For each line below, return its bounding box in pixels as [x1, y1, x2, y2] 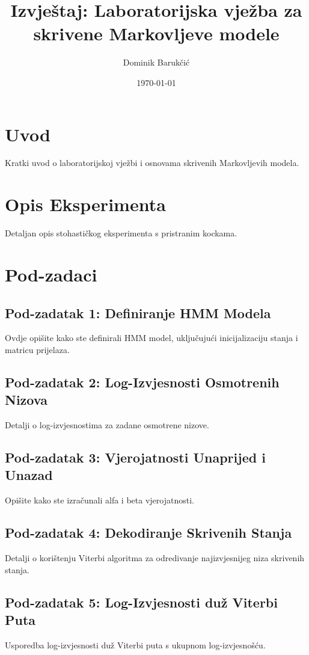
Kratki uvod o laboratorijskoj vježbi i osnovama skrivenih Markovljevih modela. [5, 156, 299, 169]
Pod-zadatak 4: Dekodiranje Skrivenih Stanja [5, 523, 292, 542]
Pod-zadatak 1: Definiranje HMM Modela [5, 303, 271, 322]
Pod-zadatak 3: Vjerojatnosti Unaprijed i [5, 448, 266, 467]
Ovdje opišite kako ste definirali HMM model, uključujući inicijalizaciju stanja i [5, 331, 298, 344]
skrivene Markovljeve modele [33, 21, 280, 46]
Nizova [5, 390, 47, 409]
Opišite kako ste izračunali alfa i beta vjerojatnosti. [5, 494, 194, 506]
